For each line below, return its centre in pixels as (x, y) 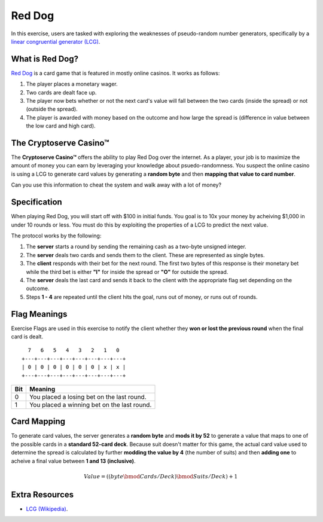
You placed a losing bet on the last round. (88, 396)
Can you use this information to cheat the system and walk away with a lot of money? (116, 185)
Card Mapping (38, 422)
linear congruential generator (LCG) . (56, 41)
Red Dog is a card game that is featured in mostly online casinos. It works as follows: (115, 73)
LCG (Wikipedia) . (47, 509)
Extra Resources (42, 494)
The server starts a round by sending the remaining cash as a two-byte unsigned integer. (136, 247)
